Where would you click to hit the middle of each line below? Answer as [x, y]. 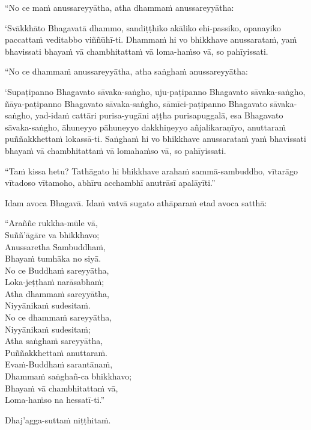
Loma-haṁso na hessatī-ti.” [55, 400]
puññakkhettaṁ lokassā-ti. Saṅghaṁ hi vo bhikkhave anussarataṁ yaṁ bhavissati [155, 139]
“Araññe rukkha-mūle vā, [51, 223]
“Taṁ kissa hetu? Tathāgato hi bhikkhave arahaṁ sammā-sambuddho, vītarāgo [152, 170]
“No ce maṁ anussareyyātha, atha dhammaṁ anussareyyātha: [119, 7]
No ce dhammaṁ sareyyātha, [59, 317]
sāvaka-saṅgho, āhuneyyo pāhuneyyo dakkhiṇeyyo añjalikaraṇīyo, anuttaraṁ [146, 127]
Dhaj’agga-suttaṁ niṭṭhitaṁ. [58, 419]
